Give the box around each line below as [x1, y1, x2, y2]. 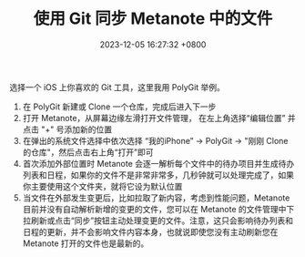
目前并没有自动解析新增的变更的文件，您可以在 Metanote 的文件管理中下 [22, 203, 295, 214]
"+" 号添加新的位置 [40, 124, 112, 135]
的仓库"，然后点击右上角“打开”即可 [22, 147, 154, 158]
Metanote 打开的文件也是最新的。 [22, 238, 149, 249]
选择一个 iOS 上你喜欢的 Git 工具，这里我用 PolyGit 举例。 [9, 81, 226, 92]
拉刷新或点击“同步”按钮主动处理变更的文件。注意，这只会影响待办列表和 [22, 215, 294, 226]
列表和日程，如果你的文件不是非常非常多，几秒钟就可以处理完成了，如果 [22, 170, 294, 180]
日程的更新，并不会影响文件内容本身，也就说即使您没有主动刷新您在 [22, 226, 279, 237]
